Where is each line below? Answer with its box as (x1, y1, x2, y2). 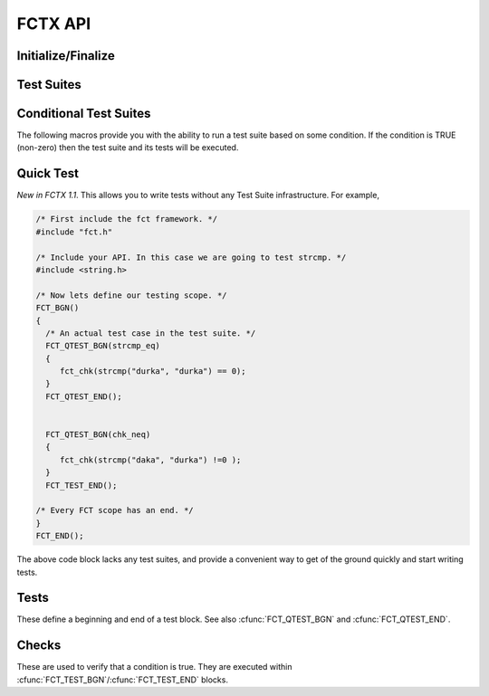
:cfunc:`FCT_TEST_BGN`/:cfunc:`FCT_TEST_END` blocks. (16, 674, 228, 685)
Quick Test (16, 166, 79, 181)
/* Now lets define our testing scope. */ (35, 290, 227, 300)
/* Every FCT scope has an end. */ (35, 505, 194, 516)
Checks (16, 638, 62, 653)
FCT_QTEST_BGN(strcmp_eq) (45, 340, 160, 351)
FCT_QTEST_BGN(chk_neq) (45, 430, 151, 440)
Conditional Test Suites (16, 106, 151, 121)
